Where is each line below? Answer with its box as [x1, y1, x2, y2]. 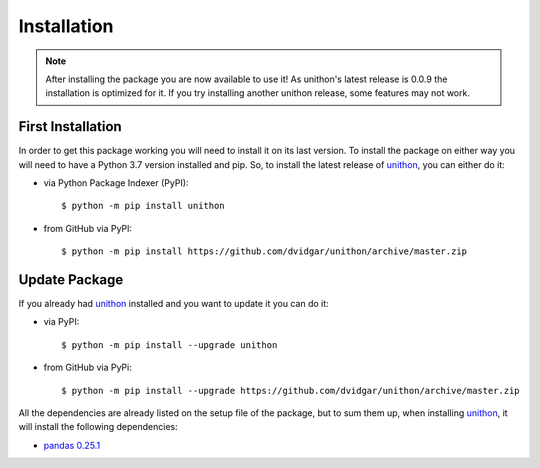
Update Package [18, 271, 124, 288]
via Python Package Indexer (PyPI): [43, 177, 189, 189]
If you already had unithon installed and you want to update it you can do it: [18, 298, 329, 310]
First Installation [18, 118, 122, 135]
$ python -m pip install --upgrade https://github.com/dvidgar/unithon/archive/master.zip [61, 385, 520, 396]
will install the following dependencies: [18, 421, 179, 433]
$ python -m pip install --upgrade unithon [61, 339, 278, 350]
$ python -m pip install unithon [61, 200, 225, 212]
